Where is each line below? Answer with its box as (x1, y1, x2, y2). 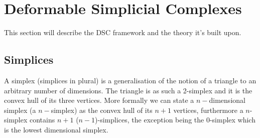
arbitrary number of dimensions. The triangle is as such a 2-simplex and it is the (4, 85, 252, 95)
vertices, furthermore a (173, 104, 243, 115)
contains (30, 114, 55, 125)
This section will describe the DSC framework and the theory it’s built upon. (4, 27, 241, 38)
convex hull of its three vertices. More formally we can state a (4, 95, 194, 105)
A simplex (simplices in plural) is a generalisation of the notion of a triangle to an (4, 75, 256, 85)
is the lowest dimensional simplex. (4, 124, 108, 134)
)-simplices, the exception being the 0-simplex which (95, 114, 255, 125)
